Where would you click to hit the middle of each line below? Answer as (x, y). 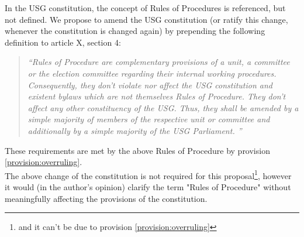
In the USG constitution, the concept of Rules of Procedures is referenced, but (145, 8)
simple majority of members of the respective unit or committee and (149, 119)
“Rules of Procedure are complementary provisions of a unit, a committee (159, 62)
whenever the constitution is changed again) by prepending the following (135, 31)
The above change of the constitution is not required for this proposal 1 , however (148, 174)
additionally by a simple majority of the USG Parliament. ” (135, 130)
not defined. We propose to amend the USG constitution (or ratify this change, (146, 19)
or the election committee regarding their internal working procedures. (152, 73)
